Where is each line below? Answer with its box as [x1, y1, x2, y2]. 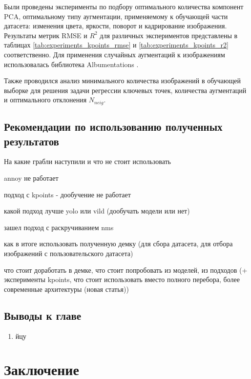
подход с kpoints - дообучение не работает [4, 189, 131, 199]
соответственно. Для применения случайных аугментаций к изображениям [4, 49, 225, 59]
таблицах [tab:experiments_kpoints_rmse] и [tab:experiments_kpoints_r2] [4, 40, 229, 50]
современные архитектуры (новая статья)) [4, 284, 129, 294]
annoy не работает [4, 172, 59, 183]
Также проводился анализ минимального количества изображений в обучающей [4, 75, 241, 86]
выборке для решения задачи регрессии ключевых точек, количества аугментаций [4, 85, 247, 95]
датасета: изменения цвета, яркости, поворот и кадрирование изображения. [4, 21, 227, 31]
